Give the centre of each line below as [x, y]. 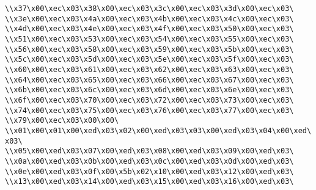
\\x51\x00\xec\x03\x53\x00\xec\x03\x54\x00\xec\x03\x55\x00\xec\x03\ [149, 39]
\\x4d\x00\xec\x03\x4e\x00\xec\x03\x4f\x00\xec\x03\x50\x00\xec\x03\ [149, 29]
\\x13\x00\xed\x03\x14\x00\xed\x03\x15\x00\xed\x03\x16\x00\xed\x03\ [149, 182]
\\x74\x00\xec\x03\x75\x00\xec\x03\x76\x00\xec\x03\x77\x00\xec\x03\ [149, 110]
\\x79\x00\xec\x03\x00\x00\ [62, 121]
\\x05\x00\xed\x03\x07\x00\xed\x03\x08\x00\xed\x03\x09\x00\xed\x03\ [149, 151]
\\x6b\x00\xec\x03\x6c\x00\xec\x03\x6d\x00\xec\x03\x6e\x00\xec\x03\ [149, 90]
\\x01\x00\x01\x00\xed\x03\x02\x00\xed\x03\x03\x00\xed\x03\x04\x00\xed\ [158, 130]
